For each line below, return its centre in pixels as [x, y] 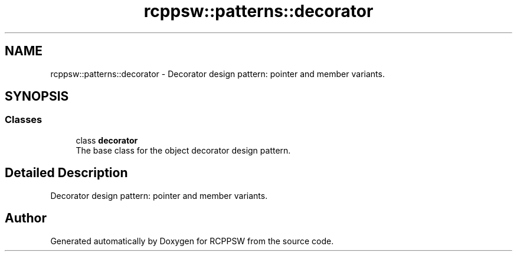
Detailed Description [66, 173]
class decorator [107, 140]
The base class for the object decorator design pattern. [183, 150]
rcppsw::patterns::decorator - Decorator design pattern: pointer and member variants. [217, 74]
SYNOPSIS [37, 97]
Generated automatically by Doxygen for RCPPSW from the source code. [192, 241]
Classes [24, 120]
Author [26, 218]
